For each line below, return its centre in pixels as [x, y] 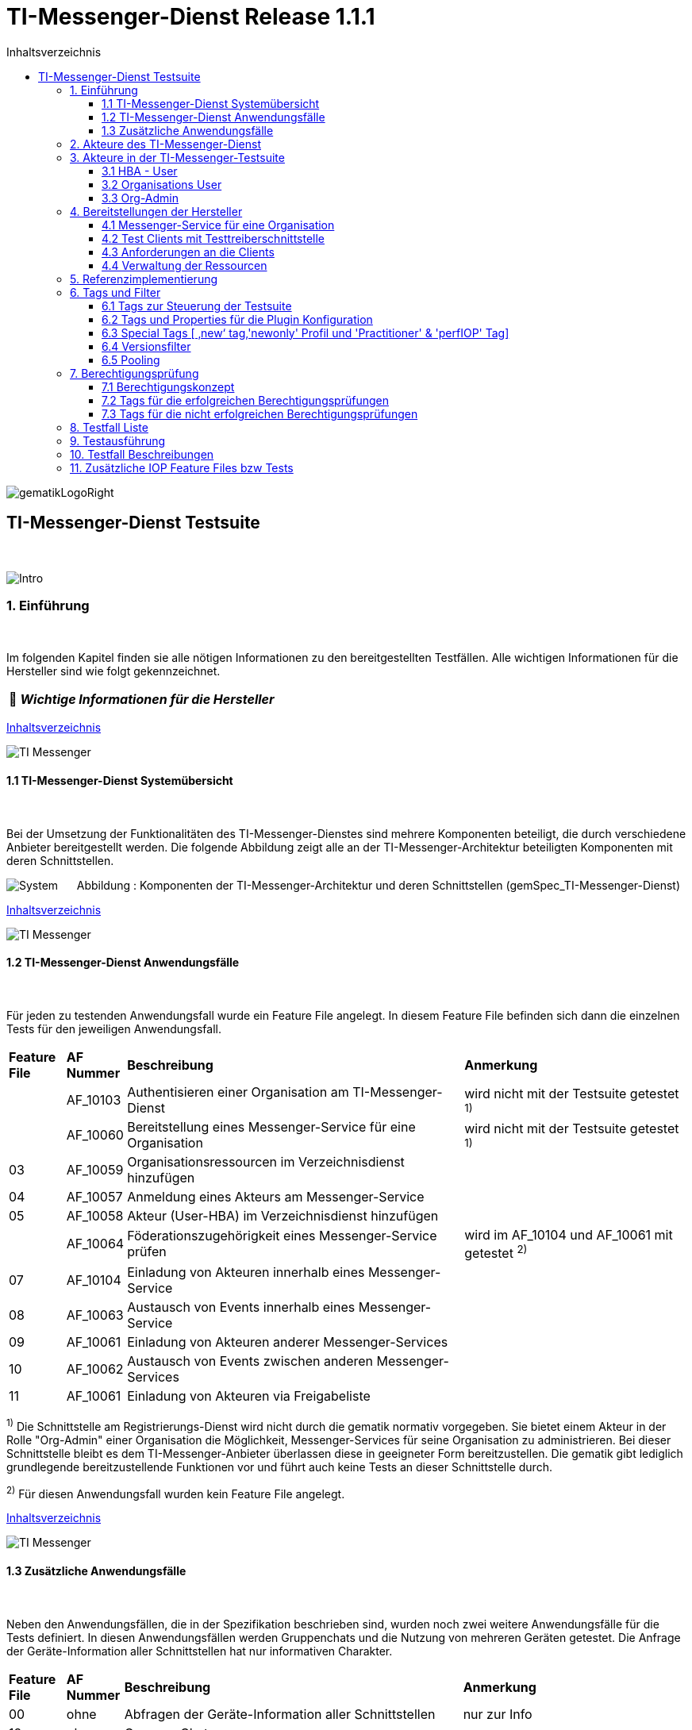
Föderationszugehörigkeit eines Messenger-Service [282, 1236]
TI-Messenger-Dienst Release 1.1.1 [191, 17]
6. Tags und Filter [115, 292]
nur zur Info [498, 1714]
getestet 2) [496, 1252]
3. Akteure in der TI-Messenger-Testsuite [177, 157]
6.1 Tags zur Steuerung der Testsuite [197, 306]
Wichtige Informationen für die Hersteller [147, 700]
